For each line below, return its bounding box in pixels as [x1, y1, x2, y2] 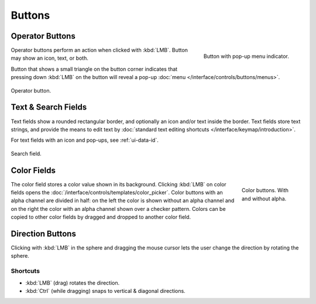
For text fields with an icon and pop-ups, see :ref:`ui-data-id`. [11, 136, 159, 144]
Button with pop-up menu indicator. [203, 53, 289, 60]
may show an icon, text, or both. [11, 54, 89, 62]
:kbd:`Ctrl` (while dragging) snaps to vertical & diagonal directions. [25, 288, 186, 294]
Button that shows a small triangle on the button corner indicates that [11, 65, 178, 73]
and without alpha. [242, 195, 287, 202]
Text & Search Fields [11, 103, 87, 112]
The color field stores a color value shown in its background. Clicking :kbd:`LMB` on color [11, 180, 226, 187]
